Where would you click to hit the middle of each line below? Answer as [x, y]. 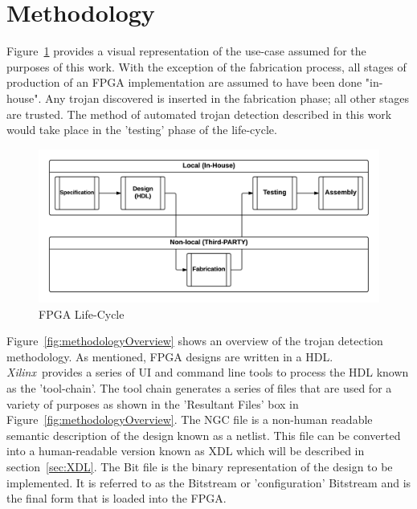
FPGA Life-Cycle [82, 314]
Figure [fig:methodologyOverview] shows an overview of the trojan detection [195, 341]
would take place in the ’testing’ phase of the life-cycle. [142, 130]
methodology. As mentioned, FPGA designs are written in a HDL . [170, 356]
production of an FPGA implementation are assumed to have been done [184, 82]
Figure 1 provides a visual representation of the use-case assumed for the [186, 51]
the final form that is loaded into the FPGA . [117, 498]
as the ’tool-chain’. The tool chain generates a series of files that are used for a [199, 387]
